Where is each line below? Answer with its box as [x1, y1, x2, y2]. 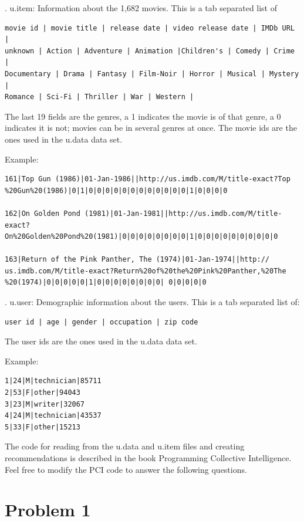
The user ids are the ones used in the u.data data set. [5, 335, 197, 347]
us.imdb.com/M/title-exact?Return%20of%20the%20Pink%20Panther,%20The [5, 266, 286, 275]
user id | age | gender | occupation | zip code [5, 317, 198, 326]
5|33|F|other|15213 [5, 422, 80, 431]
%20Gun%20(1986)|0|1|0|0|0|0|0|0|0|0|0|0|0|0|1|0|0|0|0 [5, 186, 228, 195]
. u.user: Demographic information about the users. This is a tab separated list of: [5, 296, 300, 308]
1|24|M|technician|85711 [5, 377, 102, 385]
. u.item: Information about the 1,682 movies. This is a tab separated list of [5, 2, 278, 13]
